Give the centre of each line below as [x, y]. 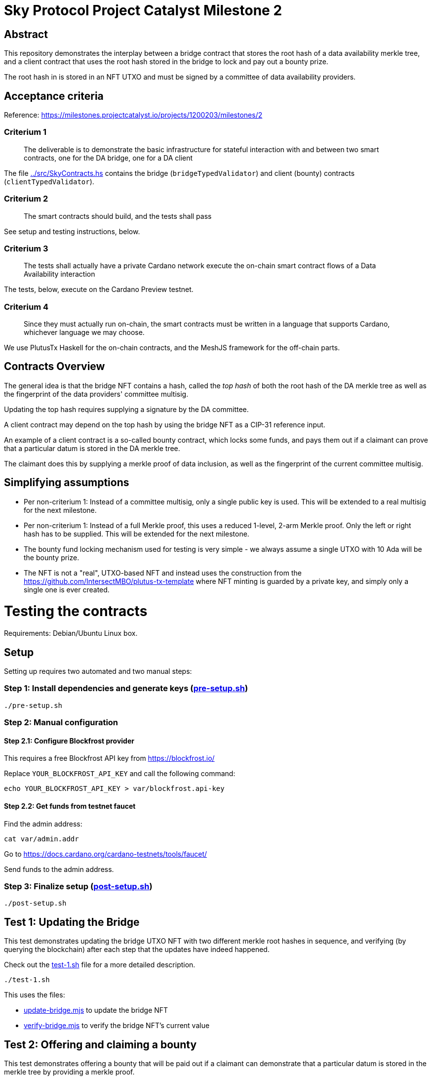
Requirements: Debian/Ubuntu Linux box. [71, 633]
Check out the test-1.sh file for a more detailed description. [100, 965]
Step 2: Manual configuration [61, 723]
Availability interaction [59, 274]
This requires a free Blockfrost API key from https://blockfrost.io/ [109, 758]
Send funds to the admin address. [59, 869]
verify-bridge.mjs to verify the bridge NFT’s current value [117, 1026]
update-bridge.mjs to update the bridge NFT [96, 1010]
